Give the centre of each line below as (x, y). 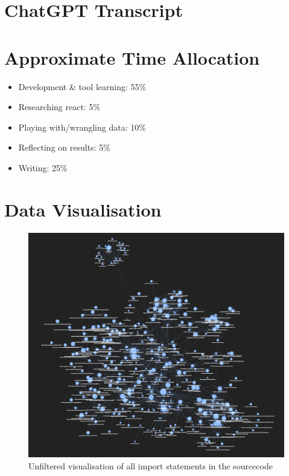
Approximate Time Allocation (132, 57)
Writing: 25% (43, 167)
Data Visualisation (83, 209)
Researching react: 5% (59, 107)
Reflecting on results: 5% (64, 147)
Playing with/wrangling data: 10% (82, 127)
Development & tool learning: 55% (82, 86)
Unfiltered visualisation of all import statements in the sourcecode (151, 465)
